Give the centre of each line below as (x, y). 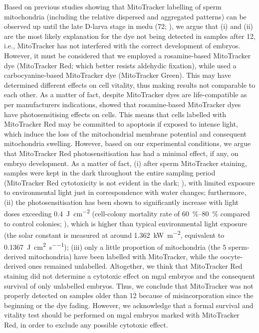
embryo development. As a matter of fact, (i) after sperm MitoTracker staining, (126, 163)
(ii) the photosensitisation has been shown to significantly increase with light (121, 202)
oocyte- (232, 256)
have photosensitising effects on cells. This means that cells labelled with (115, 114)
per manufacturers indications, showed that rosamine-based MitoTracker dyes (123, 104)
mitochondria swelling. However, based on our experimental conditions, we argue (128, 143)
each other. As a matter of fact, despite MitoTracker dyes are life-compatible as (126, 94)
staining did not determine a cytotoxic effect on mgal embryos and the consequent (130, 276)
